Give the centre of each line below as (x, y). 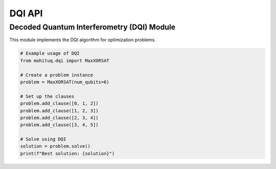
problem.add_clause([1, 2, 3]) (60, 111)
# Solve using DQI (43, 139)
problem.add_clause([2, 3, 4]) (60, 118)
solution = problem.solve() (55, 146)
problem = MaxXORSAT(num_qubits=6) (65, 82)
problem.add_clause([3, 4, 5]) (60, 125)
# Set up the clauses (47, 96)
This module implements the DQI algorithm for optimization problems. (83, 40)
